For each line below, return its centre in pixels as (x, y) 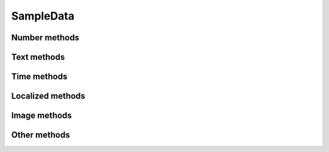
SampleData (43, 16)
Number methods (45, 38)
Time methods (39, 77)
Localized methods (48, 96)
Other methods (41, 135)
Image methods (42, 116)
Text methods (38, 57)
